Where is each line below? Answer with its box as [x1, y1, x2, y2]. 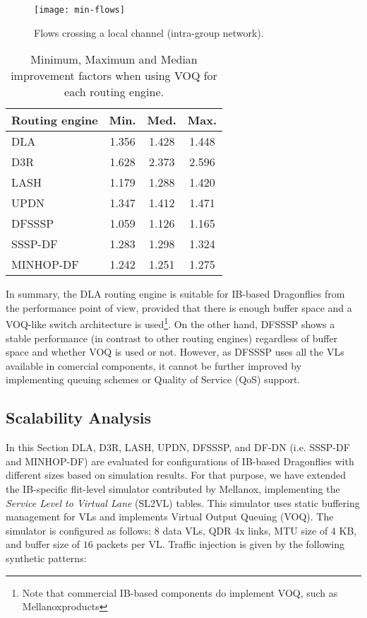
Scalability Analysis [6, 407, 151, 428]
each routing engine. [64, 83, 164, 100]
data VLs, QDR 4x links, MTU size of [162, 523, 328, 537]
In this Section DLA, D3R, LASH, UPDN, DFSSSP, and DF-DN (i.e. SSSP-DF [6, 440, 350, 455]
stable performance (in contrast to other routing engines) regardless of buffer [6, 330, 338, 345]
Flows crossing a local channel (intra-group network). [34, 25, 264, 40]
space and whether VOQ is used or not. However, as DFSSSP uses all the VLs [6, 344, 344, 359]
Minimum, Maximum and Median [30, 51, 198, 68]
